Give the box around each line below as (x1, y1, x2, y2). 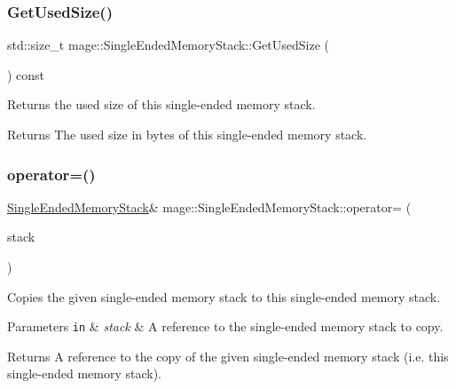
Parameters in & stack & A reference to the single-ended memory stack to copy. (7, 317, 444, 336)
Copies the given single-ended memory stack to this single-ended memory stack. (7, 287, 441, 306)
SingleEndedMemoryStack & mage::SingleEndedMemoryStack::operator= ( (7, 197, 412, 216)
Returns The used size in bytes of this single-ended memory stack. (7, 125, 367, 143)
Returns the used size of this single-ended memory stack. (7, 95, 316, 114)
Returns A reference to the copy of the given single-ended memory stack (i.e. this (7, 346, 449, 365)
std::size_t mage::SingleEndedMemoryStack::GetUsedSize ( (7, 36, 330, 54)
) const (7, 65, 45, 83)
